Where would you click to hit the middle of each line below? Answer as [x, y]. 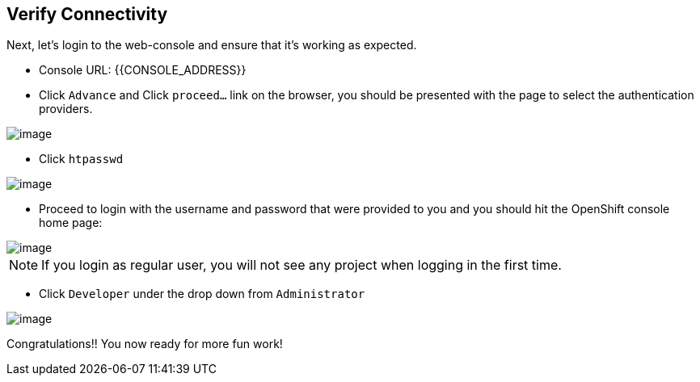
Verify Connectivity [87, 14]
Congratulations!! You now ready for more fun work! [145, 344]
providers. [66, 109]
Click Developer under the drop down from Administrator [202, 294]
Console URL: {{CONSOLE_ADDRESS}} [143, 70]
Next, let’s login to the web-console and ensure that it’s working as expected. [212, 45]
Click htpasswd [81, 159]
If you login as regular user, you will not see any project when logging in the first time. [302, 265]
